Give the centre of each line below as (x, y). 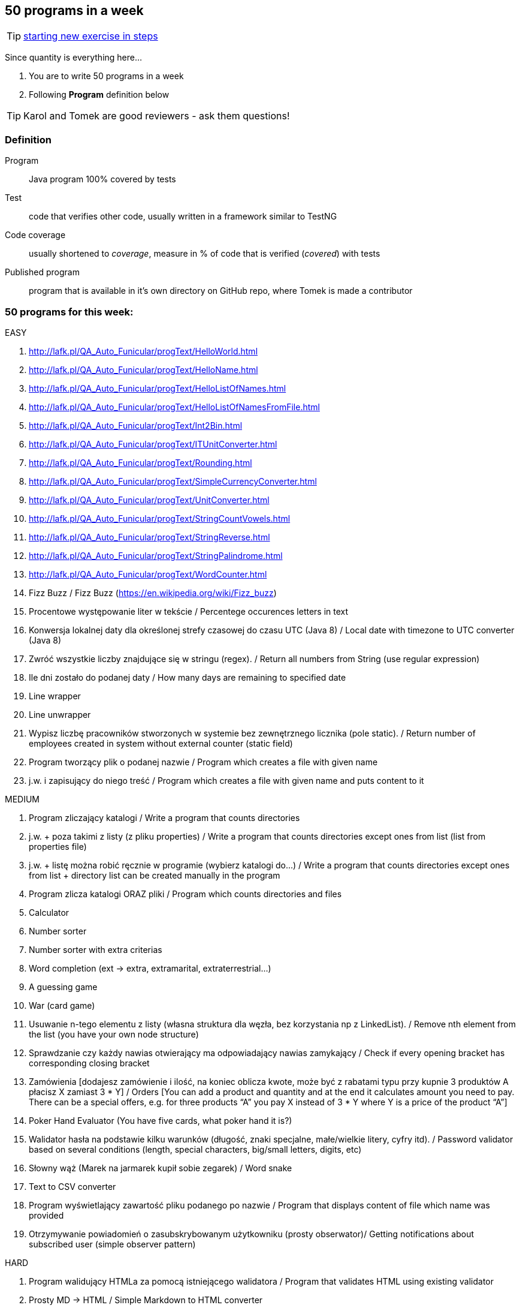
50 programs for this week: (69, 312)
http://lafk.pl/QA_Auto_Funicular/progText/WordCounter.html (148, 574)
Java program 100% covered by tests (102, 179)
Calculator (49, 912)
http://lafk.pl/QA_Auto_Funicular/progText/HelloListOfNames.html (158, 388)
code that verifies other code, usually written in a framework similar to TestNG (183, 217)
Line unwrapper (60, 714)
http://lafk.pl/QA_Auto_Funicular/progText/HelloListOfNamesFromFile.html (174, 407)
